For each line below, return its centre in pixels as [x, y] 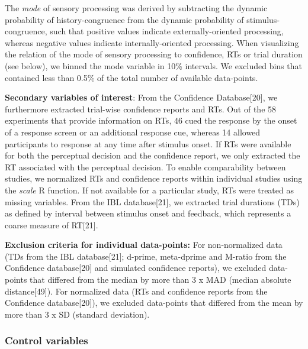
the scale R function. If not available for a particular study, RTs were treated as [149, 190]
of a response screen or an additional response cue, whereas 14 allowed [133, 132]
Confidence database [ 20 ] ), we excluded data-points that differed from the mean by [154, 303]
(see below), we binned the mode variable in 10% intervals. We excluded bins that [153, 65]
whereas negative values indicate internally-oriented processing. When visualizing [152, 42]
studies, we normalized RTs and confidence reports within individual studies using [154, 178]
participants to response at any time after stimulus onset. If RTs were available [148, 143]
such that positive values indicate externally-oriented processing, [167, 31]
